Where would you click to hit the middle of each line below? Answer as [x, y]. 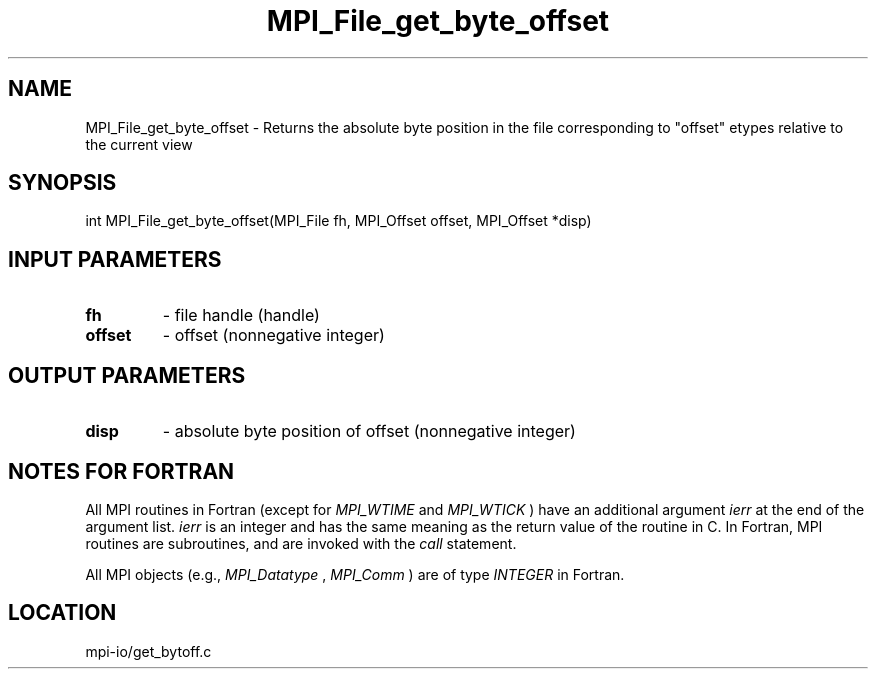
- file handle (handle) [241, 315]
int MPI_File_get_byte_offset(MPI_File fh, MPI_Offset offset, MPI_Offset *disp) [338, 221]
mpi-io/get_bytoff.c [148, 651]
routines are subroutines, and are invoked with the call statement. [301, 543]
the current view [139, 144]
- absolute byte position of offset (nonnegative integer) [369, 431]
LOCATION [62, 613]
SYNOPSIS [62, 183]
